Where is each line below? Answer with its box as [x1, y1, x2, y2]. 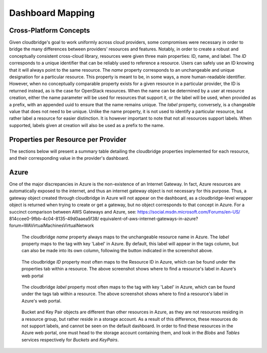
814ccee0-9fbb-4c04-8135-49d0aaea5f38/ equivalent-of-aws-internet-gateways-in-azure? [9, 216, 198, 221]
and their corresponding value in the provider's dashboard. [9, 155, 130, 161]
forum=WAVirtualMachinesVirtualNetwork [9, 222, 94, 228]
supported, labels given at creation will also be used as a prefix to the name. [9, 122, 165, 128]
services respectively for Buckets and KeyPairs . [21, 337, 119, 343]
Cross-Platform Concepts [9, 26, 90, 35]
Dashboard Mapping [9, 7, 95, 18]
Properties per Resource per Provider [9, 135, 127, 143]
